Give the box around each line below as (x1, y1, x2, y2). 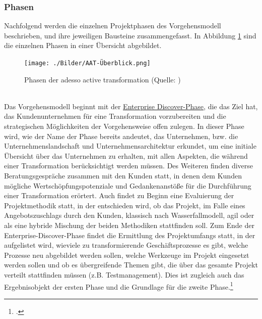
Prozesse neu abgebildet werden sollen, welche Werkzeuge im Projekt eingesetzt (4, 249, 249, 260)
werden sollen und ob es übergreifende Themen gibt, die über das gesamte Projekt (4, 259, 258, 270)
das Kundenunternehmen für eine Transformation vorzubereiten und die (4, 111, 226, 121)
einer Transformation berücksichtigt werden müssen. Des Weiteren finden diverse (4, 160, 253, 171)
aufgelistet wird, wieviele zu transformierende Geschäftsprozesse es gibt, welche (4, 240, 248, 250)
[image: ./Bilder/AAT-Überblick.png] (24, 60, 151, 67)
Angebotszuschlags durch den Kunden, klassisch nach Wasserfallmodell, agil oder (4, 210, 254, 220)
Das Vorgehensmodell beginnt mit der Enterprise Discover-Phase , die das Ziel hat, (4, 101, 258, 111)
